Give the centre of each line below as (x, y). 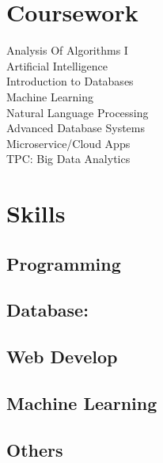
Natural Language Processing (78, 112)
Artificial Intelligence (57, 65)
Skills (36, 213)
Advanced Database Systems (76, 128)
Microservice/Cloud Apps (68, 143)
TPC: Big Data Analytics (68, 159)
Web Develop (62, 357)
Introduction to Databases (70, 81)
